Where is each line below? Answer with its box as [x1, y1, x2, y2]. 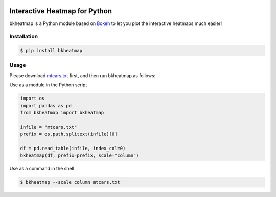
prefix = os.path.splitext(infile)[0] [20, 131, 118, 137]
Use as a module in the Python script [9, 82, 87, 88]
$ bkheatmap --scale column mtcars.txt [20, 179, 120, 185]
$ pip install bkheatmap [20, 47, 83, 54]
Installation [9, 33, 38, 40]
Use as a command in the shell [9, 166, 74, 172]
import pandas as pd [20, 103, 72, 108]
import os [20, 95, 45, 102]
